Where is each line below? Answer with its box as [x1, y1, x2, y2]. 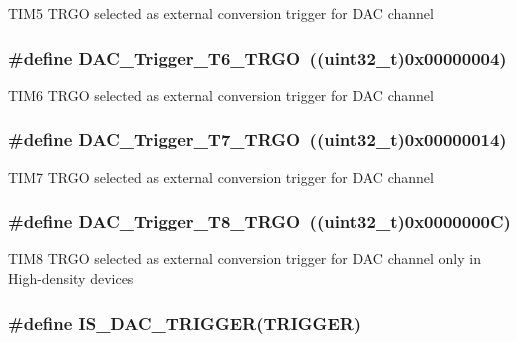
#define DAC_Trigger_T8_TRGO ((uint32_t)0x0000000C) [8, 209, 511, 234]
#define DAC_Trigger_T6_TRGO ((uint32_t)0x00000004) [8, 45, 507, 70]
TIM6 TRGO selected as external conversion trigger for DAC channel [8, 84, 434, 105]
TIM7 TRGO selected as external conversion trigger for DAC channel [8, 166, 434, 187]
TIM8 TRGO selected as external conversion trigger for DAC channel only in [8, 248, 481, 269]
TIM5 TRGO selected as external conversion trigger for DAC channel [8, 3, 434, 23]
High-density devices [8, 268, 134, 289]
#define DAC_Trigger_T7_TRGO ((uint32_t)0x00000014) [8, 127, 507, 152]
